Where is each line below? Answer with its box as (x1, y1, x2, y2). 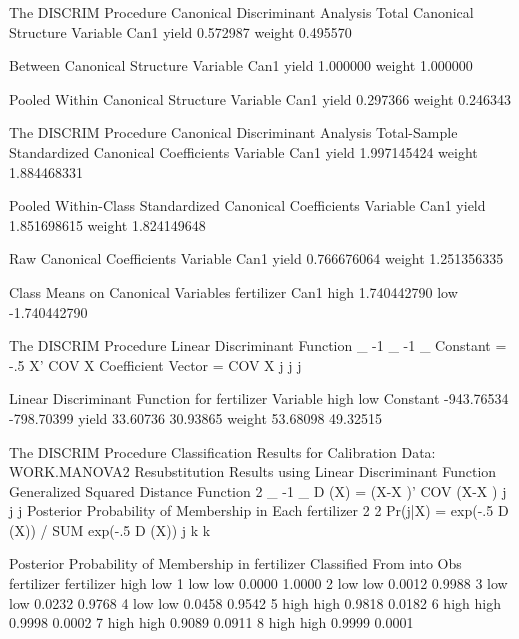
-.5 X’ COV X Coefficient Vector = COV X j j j (9, 354, 302, 375)
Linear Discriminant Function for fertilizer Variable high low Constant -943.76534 (9, 388, 509, 409)
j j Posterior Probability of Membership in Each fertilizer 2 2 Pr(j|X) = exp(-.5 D (9, 500, 509, 521)
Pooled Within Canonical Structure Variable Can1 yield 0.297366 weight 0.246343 (9, 88, 512, 109)
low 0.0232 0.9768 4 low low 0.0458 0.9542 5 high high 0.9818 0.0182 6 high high (9, 592, 501, 613)
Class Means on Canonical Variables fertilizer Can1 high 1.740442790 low (9, 281, 458, 302)
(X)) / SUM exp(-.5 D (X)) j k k (9, 519, 211, 540)
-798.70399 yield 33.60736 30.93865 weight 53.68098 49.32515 (9, 407, 382, 428)
